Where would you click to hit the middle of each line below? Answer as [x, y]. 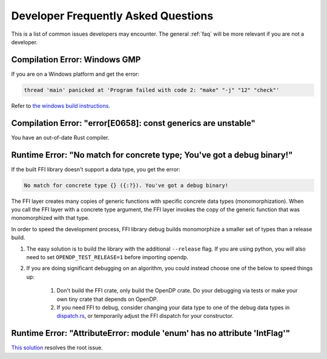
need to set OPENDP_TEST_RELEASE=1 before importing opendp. [107, 257]
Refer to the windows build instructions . [61, 105]
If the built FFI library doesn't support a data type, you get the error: [96, 169]
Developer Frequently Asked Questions [112, 16]
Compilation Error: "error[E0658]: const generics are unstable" [133, 123]
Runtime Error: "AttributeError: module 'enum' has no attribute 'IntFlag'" [151, 333]
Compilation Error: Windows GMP [76, 60]
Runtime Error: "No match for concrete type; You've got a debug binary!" [152, 155]
